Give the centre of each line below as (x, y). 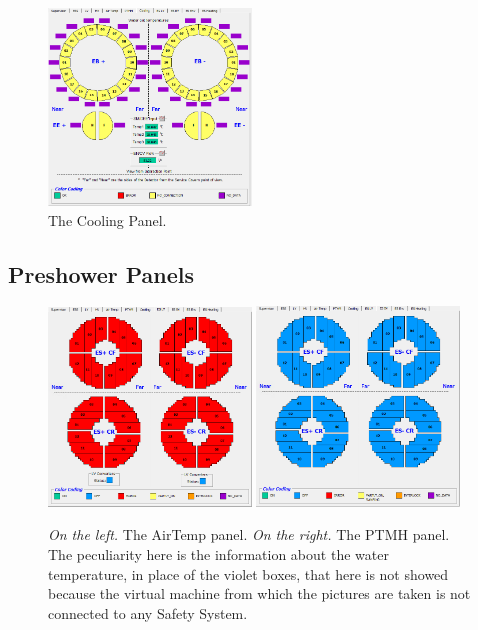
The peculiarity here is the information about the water (218, 553)
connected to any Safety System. (148, 612)
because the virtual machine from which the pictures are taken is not (259, 593)
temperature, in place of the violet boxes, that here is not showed (248, 573)
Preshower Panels (101, 273)
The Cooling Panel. (107, 219)
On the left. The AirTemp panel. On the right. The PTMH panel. (249, 534)
